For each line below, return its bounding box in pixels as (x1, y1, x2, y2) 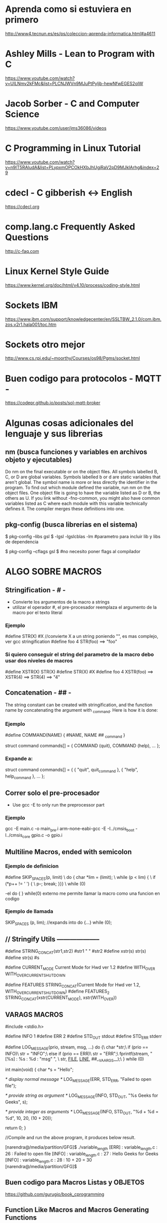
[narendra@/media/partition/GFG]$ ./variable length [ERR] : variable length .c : (5, 1144, 158, 1151)
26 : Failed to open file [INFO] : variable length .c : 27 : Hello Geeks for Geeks (5, 1151, 159, 1158)
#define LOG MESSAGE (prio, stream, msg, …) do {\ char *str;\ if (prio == (5, 1044, 149, 1051)
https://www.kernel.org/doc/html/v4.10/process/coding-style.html (5, 282, 140, 288)
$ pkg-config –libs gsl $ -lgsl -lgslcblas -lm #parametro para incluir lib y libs (5, 534, 161, 540)
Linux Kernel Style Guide (5, 265, 109, 277)
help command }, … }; (5, 773, 45, 780)
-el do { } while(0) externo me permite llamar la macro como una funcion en (5, 890, 160, 896)
